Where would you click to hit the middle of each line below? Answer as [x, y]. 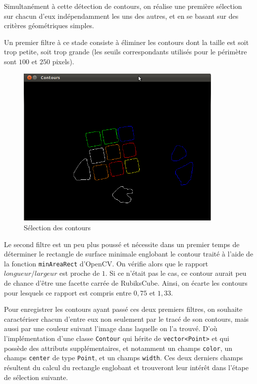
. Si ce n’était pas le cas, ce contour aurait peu [176, 273]
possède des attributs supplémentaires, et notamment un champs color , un [118, 348]
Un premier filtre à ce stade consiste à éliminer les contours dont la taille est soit [127, 42]
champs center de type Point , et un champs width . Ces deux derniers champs [124, 358]
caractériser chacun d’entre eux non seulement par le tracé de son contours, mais [127, 319]
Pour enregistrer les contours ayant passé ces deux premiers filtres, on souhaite [123, 309]
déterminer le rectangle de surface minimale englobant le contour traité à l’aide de [129, 254]
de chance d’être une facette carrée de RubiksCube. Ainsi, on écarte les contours [126, 283]
